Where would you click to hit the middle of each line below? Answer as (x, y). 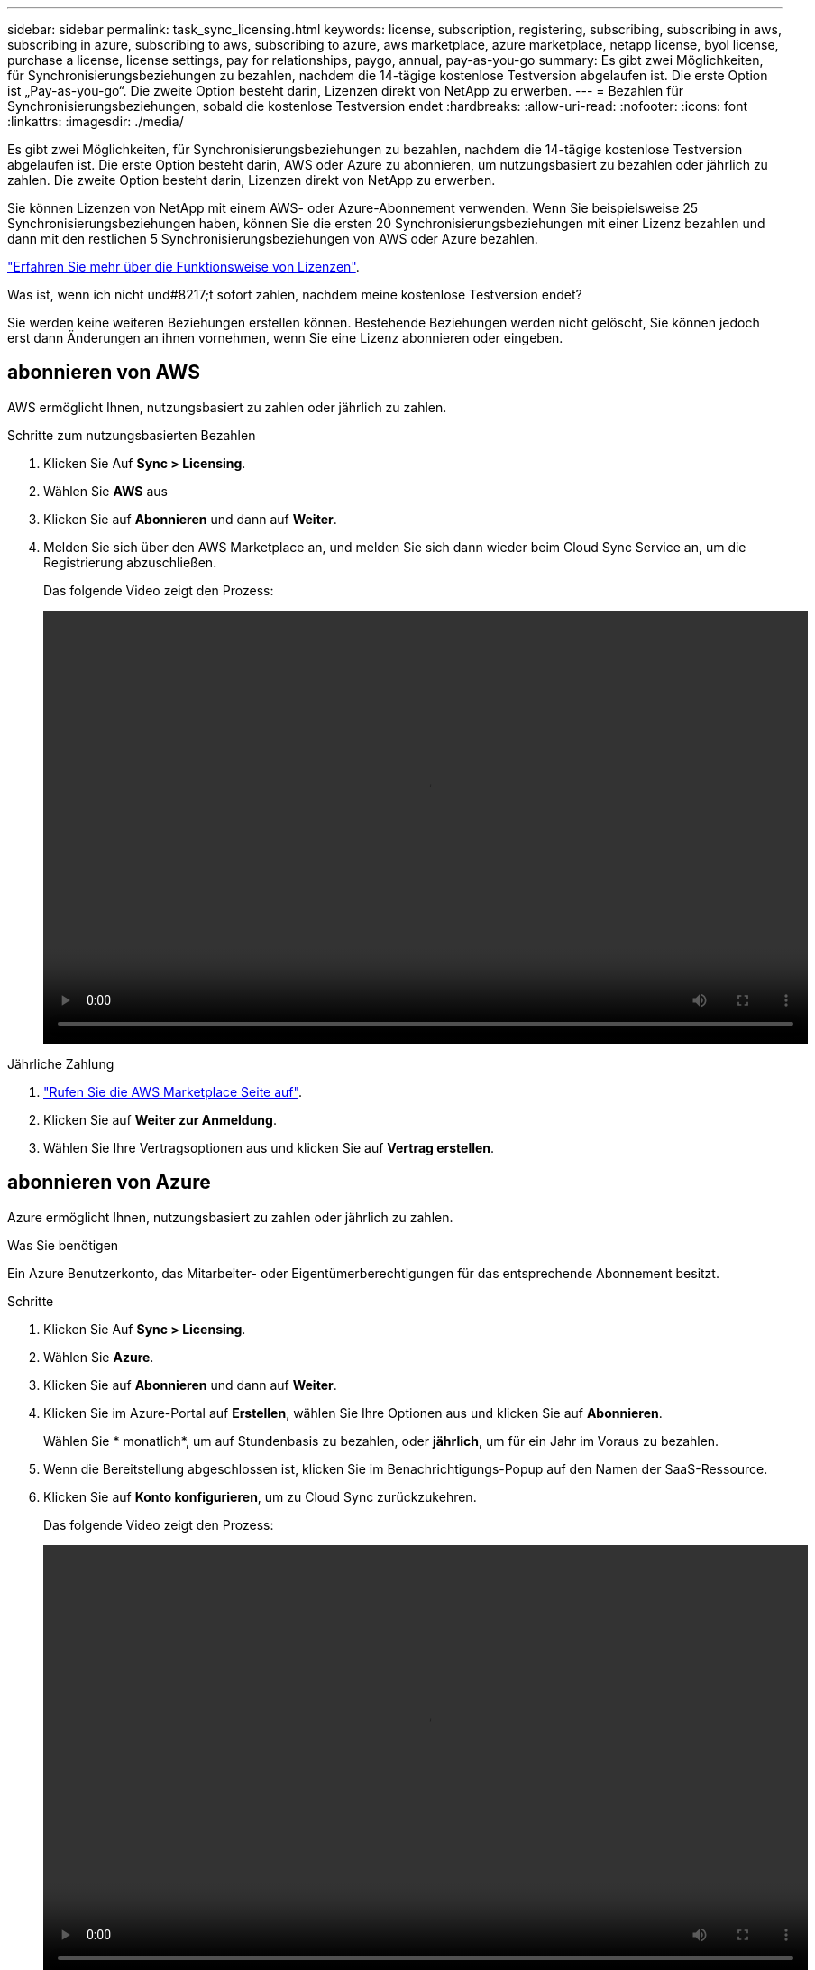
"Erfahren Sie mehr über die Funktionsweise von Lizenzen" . (183, 267)
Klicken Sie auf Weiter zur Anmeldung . (160, 1119)
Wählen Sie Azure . (99, 1357)
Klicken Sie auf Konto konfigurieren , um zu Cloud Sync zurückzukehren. (260, 1496)
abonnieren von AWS (104, 373)
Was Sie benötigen (63, 1245)
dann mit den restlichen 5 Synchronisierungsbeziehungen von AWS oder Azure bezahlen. (273, 239)
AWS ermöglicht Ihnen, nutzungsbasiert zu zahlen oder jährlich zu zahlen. (227, 407)
